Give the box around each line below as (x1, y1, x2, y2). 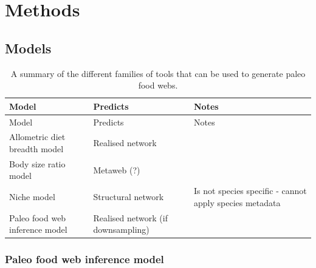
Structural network (93, 190, 164, 203)
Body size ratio (9, 157, 66, 170)
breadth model (9, 142, 64, 155)
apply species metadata (194, 196, 281, 209)
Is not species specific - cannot (194, 184, 307, 197)
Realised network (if (93, 211, 168, 224)
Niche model (9, 190, 55, 203)
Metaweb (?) (93, 163, 140, 176)
